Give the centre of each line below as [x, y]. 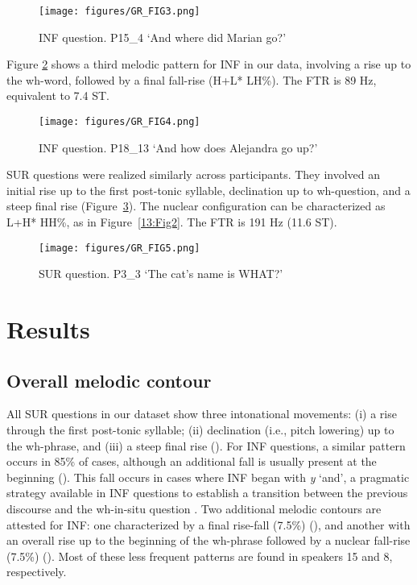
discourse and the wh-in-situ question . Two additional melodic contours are [194, 509]
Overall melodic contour [109, 380]
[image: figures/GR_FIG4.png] [120, 122]
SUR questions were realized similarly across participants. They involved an [194, 174]
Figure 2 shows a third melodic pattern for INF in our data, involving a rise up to [209, 64]
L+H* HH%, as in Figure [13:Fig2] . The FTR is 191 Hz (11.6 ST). [172, 222]
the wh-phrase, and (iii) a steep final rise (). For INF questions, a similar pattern [206, 445]
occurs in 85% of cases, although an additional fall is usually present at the [192, 461]
